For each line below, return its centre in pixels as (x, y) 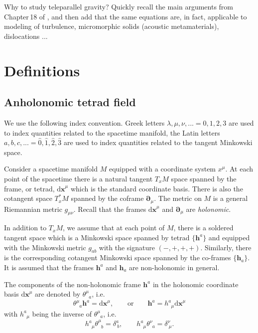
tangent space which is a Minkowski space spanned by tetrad (97, 237)
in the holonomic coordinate (195, 284)
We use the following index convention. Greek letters (84, 122)
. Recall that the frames (110, 209)
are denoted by (58, 294)
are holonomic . (208, 209)
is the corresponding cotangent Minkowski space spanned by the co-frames (118, 257)
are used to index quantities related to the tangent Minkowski (158, 142)
